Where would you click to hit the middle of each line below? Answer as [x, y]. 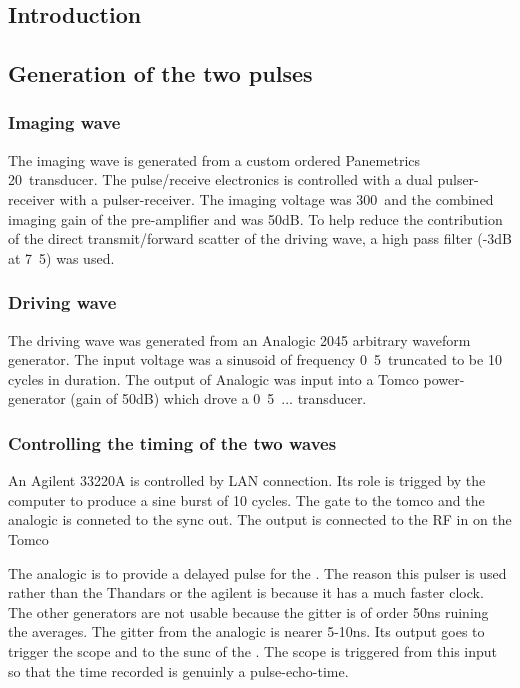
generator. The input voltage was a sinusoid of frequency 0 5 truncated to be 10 [255, 359]
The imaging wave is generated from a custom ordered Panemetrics [214, 159]
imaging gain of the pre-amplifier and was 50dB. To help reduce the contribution [255, 218]
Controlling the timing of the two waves [172, 442]
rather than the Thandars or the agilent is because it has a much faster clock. [246, 592]
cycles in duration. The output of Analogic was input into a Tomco [213, 378]
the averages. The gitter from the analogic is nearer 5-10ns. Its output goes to [246, 631]
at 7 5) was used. [61, 257]
